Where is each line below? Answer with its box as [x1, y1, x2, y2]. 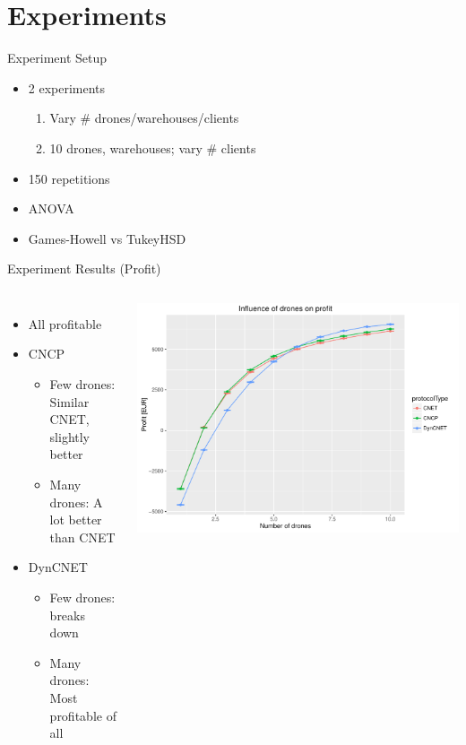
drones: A [49, 492, 103, 511]
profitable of [49, 706, 116, 724]
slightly [49, 427, 91, 446]
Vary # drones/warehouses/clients [49, 108, 239, 127]
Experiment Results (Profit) [7, 259, 161, 278]
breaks [49, 605, 85, 624]
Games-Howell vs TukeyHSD [28, 229, 186, 247]
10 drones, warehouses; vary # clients [49, 138, 256, 157]
